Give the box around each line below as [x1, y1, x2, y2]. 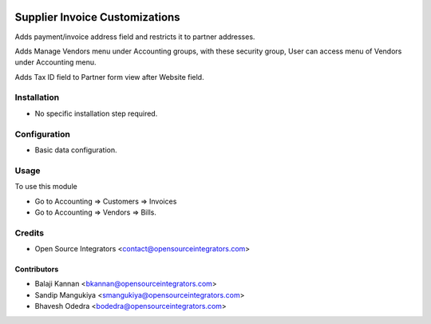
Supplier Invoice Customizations [14, 10, 180, 24]
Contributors [14, 264, 59, 275]
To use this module [14, 182, 77, 192]
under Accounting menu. [14, 57, 97, 67]
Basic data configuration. [34, 144, 117, 155]
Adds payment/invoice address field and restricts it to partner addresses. [14, 32, 255, 41]
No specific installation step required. [34, 109, 158, 118]
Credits [14, 227, 44, 239]
